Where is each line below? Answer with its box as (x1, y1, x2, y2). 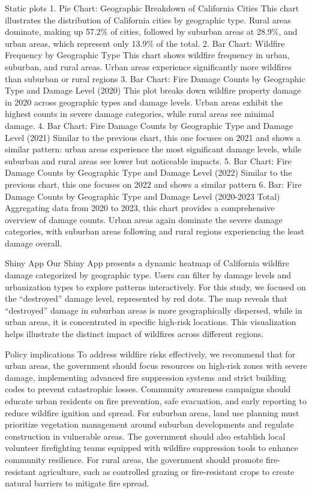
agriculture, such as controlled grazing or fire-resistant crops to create (38, 465, 295, 477)
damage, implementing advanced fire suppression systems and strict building (5, 371, 286, 383)
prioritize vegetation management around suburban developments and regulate (5, 418, 294, 431)
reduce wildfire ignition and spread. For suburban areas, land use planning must (5, 406, 299, 419)
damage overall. (5, 236, 62, 249)
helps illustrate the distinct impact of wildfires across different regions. (5, 327, 264, 340)
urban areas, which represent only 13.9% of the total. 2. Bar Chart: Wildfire (5, 37, 285, 49)
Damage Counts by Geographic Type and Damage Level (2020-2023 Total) (5, 190, 280, 202)
